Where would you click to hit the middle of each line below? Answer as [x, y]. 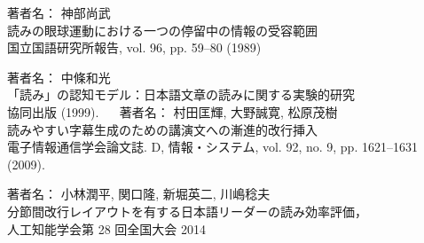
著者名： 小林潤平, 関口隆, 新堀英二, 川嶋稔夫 [139, 194]
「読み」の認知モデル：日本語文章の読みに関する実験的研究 [181, 94]
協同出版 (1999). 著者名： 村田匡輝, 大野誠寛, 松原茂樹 [173, 111]
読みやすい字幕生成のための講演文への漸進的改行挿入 [162, 129]
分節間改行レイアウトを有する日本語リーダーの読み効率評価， [187, 211]
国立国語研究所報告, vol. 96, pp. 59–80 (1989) [134, 47]
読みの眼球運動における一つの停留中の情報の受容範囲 [162, 30]
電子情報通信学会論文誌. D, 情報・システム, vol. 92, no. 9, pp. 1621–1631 [212, 147]
